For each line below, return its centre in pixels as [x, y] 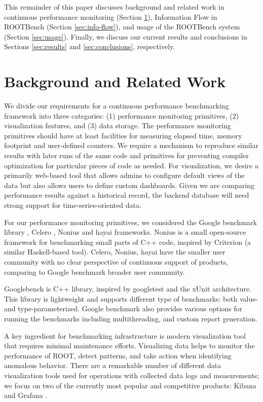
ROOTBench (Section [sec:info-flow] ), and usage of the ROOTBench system [122, 27]
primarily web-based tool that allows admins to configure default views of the [124, 175]
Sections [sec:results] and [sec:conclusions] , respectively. [90, 46]
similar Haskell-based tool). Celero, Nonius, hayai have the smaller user [115, 252]
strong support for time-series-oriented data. [73, 205]
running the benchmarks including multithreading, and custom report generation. [131, 318]
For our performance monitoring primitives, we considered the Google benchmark [130, 222]
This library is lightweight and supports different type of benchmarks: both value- [131, 298]
